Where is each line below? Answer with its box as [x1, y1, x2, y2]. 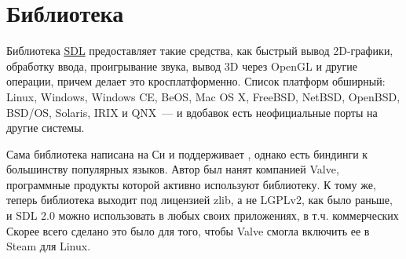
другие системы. [6, 119, 85, 136]
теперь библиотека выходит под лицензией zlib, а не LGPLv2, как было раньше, [6, 192, 393, 208]
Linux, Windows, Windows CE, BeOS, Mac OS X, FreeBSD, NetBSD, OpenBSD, [6, 88, 401, 104]
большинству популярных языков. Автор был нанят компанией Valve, [6, 161, 339, 177]
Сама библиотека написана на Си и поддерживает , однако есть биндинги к [6, 145, 368, 162]
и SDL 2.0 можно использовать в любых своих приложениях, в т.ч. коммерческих [6, 207, 399, 224]
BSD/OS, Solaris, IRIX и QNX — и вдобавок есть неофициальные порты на [6, 104, 378, 120]
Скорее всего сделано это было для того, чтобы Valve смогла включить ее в [6, 222, 370, 239]
